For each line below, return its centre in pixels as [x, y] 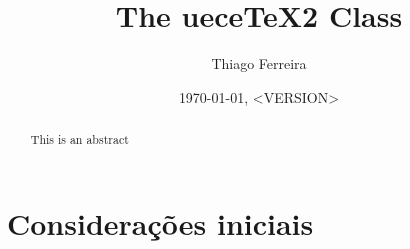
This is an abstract [79, 139]
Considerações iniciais [160, 222]
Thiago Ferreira [259, 63]
